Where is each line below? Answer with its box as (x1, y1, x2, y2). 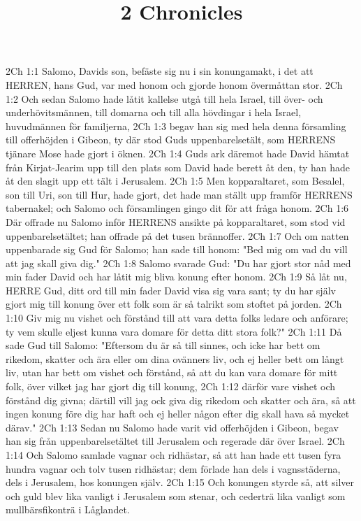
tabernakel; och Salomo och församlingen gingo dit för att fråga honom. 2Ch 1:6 (6, 201, 349, 215)
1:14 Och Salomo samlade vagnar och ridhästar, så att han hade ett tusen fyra (6, 448, 341, 462)
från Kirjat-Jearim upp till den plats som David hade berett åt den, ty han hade (6, 159, 351, 174)
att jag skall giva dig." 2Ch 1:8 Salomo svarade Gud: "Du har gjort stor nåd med (6, 255, 351, 270)
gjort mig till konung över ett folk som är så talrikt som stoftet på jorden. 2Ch (6, 297, 342, 311)
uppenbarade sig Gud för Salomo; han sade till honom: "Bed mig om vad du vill (6, 242, 348, 257)
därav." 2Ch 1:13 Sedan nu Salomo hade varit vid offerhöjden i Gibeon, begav (6, 420, 339, 434)
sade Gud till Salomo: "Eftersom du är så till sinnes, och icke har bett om (6, 338, 321, 352)
